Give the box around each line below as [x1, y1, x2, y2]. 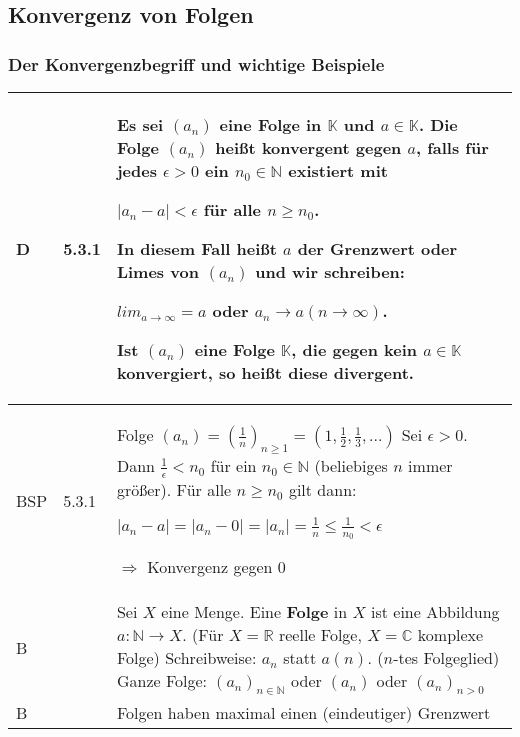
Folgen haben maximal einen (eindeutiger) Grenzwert [116, 701, 491, 725]
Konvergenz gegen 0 [147, 555, 286, 579]
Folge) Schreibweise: [116, 646, 257, 670]
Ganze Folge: [116, 669, 208, 693]
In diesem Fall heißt [116, 237, 277, 260]
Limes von [116, 260, 199, 283]
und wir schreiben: [255, 260, 405, 283]
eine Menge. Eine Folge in [161, 600, 348, 624]
